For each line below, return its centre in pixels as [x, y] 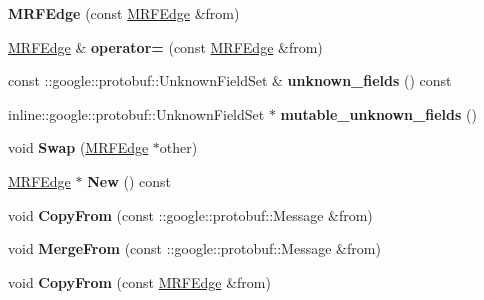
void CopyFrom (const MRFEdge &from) [139, 281]
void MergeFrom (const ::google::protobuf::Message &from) [194, 248]
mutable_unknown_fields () [378, 113]
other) [178, 147]
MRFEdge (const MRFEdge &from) [124, 13]
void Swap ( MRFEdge [78, 147]
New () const [129, 180]
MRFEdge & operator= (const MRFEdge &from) [165, 46]
